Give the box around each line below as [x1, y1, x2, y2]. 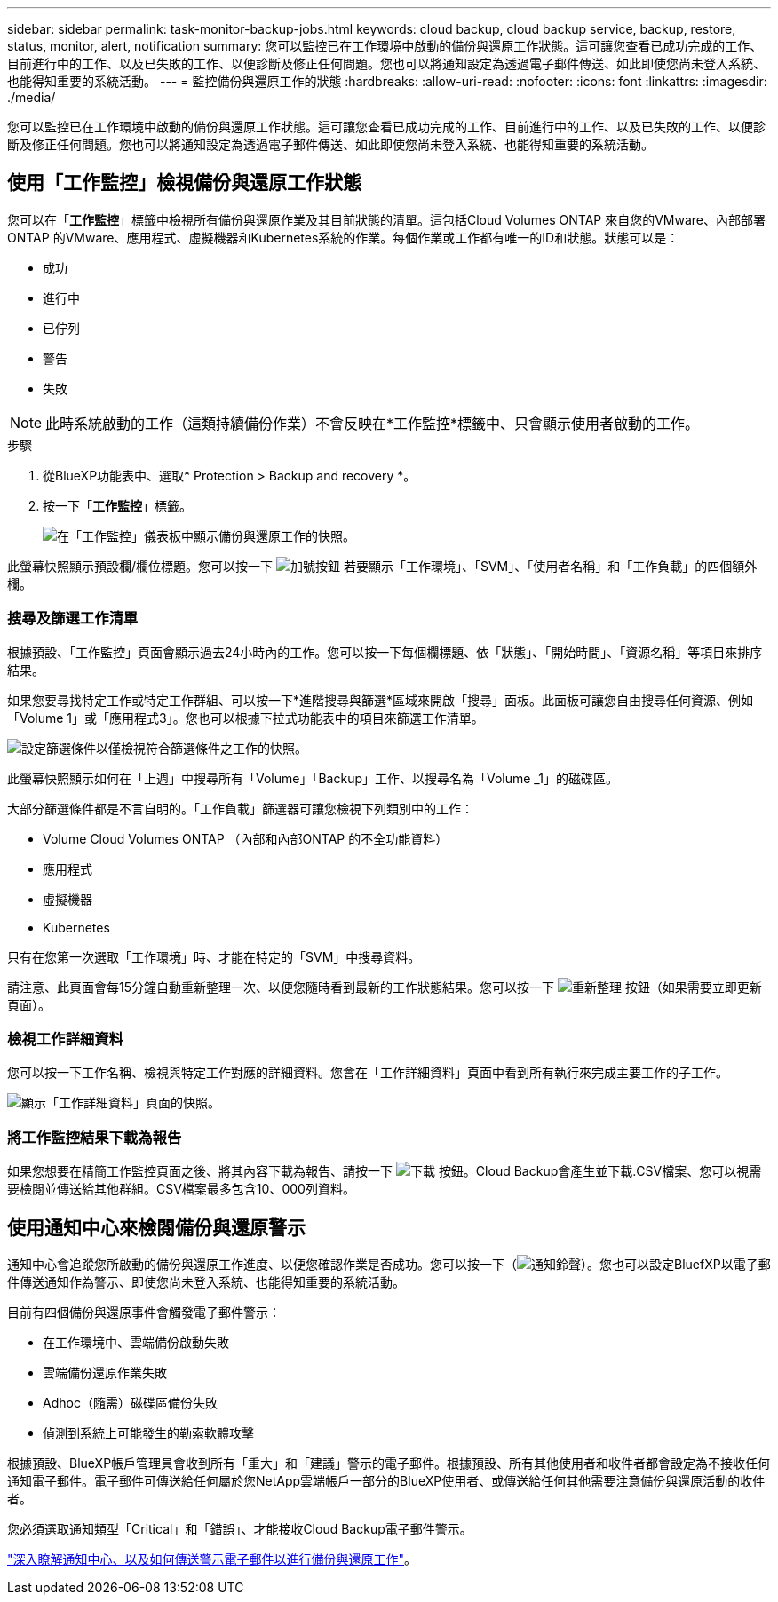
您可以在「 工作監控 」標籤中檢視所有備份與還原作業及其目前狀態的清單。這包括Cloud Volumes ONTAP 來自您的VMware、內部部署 [7, 211, 766, 227]
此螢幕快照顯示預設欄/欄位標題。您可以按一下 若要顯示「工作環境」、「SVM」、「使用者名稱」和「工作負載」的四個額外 [7, 558, 758, 574]
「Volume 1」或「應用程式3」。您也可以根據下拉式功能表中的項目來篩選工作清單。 [7, 710, 484, 726]
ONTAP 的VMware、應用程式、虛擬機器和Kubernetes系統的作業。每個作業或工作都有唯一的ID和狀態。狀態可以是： [7, 229, 679, 245]
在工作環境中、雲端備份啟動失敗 [43, 1334, 229, 1350]
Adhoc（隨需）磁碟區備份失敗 [43, 1394, 218, 1410]
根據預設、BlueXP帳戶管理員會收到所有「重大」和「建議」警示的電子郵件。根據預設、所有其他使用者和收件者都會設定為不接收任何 [7, 1455, 771, 1471]
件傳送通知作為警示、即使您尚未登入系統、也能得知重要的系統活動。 [7, 1273, 405, 1289]
